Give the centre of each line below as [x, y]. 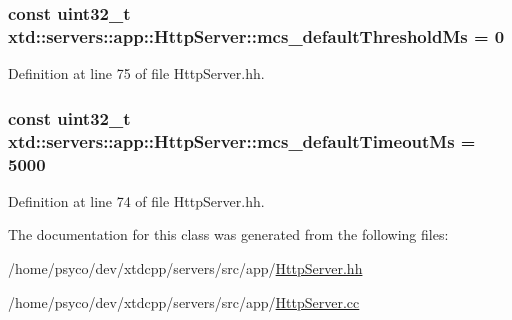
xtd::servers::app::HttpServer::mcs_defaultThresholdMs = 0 [256, 35]
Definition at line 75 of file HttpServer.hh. [136, 73]
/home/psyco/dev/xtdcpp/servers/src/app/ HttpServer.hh [185, 267]
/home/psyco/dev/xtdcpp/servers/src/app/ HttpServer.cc [184, 301]
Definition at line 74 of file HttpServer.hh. [136, 200]
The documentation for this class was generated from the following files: [228, 234]
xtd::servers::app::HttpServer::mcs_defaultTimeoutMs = [242, 140]
